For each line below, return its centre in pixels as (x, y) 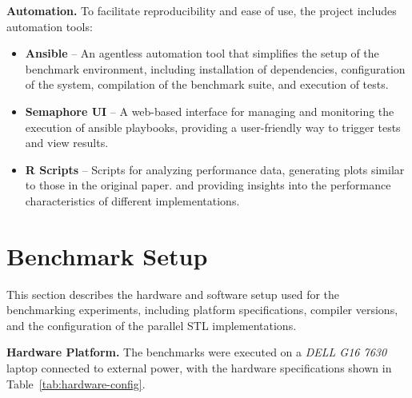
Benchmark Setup (107, 255)
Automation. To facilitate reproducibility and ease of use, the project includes (202, 10)
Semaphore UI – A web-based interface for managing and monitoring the (210, 111)
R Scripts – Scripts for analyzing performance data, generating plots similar (215, 169)
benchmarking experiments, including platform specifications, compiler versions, (202, 310)
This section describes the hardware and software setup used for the (173, 294)
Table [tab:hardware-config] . (76, 383)
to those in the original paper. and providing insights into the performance (208, 185)
